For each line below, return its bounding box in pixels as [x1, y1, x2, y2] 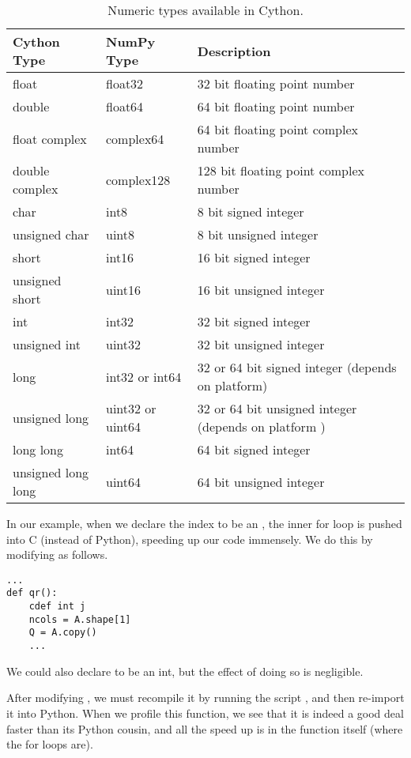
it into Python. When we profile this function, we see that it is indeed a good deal [6, 704, 404, 721]
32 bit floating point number [197, 74, 355, 92]
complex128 [106, 170, 171, 189]
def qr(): [6, 587, 58, 599]
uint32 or [106, 399, 156, 417]
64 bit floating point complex [197, 120, 358, 138]
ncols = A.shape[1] [28, 613, 131, 625]
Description [197, 41, 271, 60]
